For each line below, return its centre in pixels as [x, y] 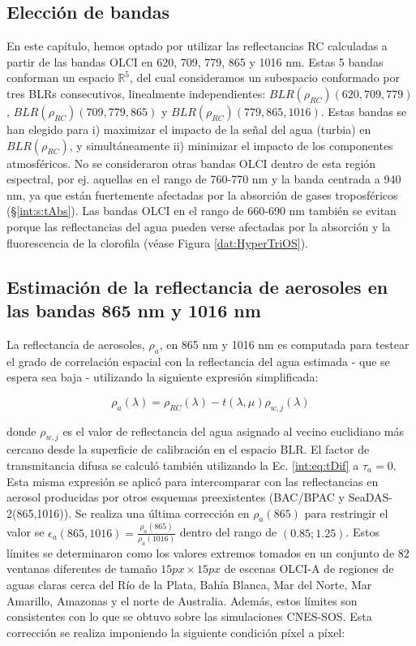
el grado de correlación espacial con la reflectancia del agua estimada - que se [198, 361]
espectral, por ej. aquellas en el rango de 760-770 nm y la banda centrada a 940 [204, 179]
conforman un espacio [60, 78]
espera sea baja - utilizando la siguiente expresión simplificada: [163, 377]
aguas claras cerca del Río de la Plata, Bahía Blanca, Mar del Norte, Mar [189, 585]
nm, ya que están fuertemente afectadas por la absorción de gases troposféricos [202, 194]
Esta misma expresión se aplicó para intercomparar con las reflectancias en [193, 481]
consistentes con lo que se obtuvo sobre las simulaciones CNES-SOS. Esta [189, 616]
